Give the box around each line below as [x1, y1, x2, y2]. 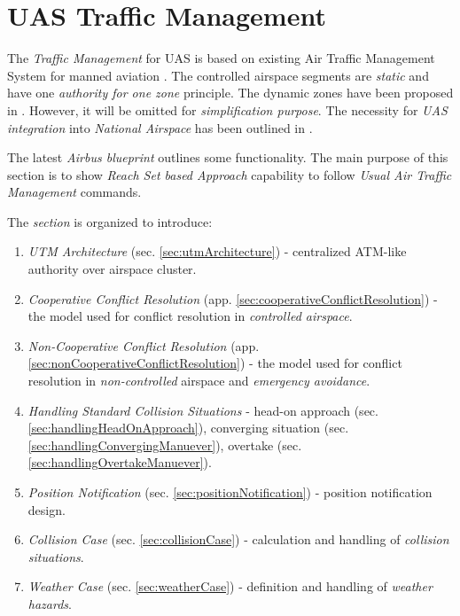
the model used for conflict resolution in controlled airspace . [27, 307, 353, 325]
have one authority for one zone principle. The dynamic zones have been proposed [7, 83, 454, 102]
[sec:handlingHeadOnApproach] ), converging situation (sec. [27, 418, 349, 437]
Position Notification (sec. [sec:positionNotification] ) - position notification [27, 483, 433, 501]
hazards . [27, 594, 72, 612]
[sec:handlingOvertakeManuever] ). [27, 453, 212, 472]
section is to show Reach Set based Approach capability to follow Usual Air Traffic [7, 165, 452, 183]
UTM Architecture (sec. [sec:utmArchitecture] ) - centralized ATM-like [27, 242, 407, 261]
